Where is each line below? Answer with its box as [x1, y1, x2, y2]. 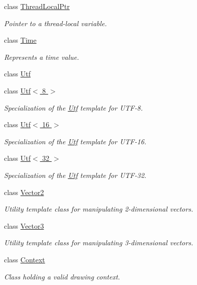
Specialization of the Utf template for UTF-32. [4, 169, 146, 180]
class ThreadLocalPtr [4, 1, 70, 11]
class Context [4, 254, 45, 264]
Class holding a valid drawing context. [4, 271, 120, 281]
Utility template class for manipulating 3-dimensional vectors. [4, 237, 193, 248]
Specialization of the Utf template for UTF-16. [4, 136, 146, 146]
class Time [4, 35, 37, 45]
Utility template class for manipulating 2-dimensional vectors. [4, 204, 193, 214]
